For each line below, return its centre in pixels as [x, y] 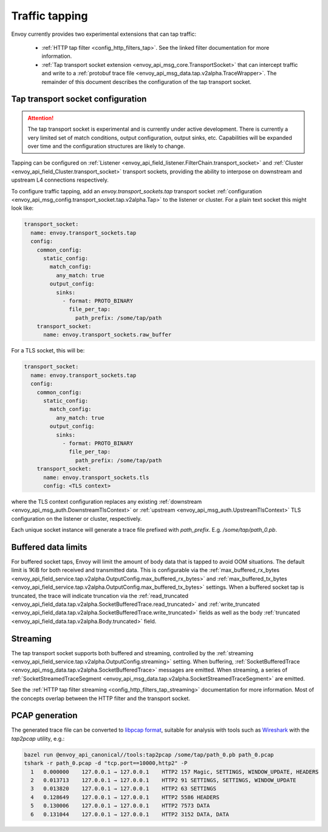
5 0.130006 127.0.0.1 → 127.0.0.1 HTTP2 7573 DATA [120, 806]
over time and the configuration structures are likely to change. [106, 146]
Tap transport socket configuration [79, 99]
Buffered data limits [49, 547]
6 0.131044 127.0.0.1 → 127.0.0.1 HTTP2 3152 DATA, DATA [130, 814]
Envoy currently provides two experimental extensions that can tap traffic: [104, 34]
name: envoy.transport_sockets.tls [96, 477]
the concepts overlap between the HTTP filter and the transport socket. [101, 698]
